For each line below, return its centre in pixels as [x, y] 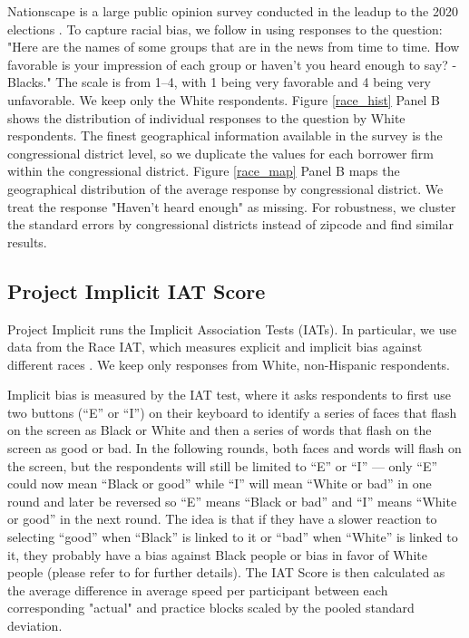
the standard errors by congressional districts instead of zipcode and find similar [231, 224]
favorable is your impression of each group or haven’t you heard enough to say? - [232, 64]
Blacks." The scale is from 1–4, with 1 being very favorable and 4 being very [220, 82]
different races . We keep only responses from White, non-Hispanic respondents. [229, 364]
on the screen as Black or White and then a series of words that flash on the [220, 430]
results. [27, 242]
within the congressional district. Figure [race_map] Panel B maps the [204, 171]
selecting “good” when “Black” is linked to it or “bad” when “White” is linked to [233, 537]
